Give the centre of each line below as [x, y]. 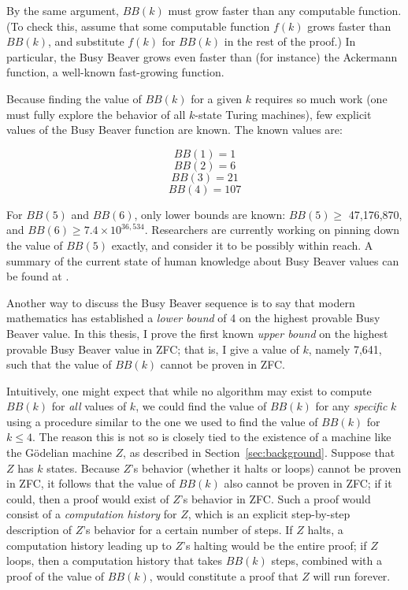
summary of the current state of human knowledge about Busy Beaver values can [203, 260]
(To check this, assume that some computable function [138, 26]
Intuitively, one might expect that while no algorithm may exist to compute [189, 390]
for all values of [89, 406]
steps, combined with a [326, 560]
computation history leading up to [89, 545]
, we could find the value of [201, 406]
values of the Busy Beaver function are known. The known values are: [174, 130]
